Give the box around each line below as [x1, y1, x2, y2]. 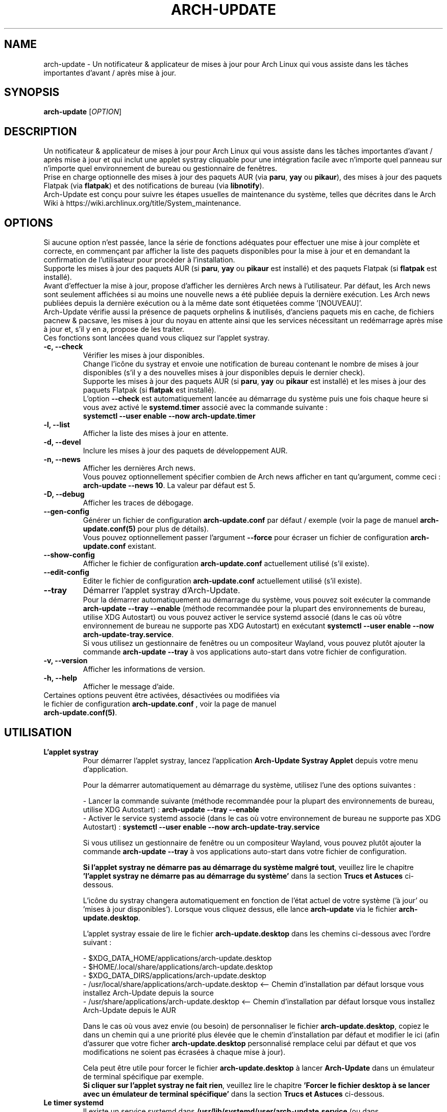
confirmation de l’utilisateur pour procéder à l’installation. [43, 255, 235, 264]
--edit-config [43, 568, 89, 577]
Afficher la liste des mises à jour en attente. [83, 429, 229, 438]
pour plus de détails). [137, 524, 209, 534]
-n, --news [43, 455, 81, 464]
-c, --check [43, 342, 83, 351]
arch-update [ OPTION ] [43, 107, 122, 116]
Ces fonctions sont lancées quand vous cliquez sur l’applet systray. [43, 333, 270, 343]
